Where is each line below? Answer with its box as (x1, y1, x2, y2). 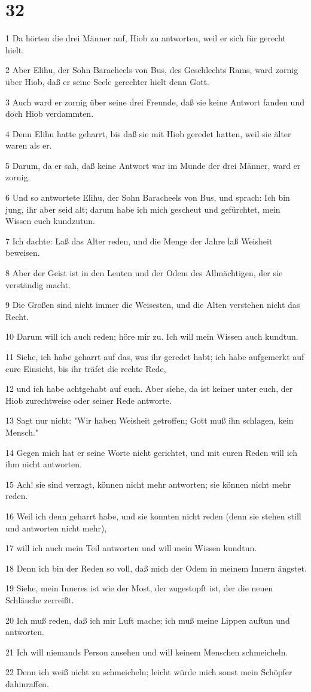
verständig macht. (5, 278, 71, 291)
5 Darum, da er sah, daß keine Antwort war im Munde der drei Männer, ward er (5, 159, 301, 171)
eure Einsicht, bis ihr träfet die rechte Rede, (5, 362, 166, 374)
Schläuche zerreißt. (5, 593, 74, 606)
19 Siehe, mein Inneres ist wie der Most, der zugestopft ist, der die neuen (5, 582, 273, 594)
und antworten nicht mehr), (5, 521, 107, 534)
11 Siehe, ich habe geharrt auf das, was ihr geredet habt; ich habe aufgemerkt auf (5, 350, 304, 362)
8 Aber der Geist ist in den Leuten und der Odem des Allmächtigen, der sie (5, 267, 283, 279)
